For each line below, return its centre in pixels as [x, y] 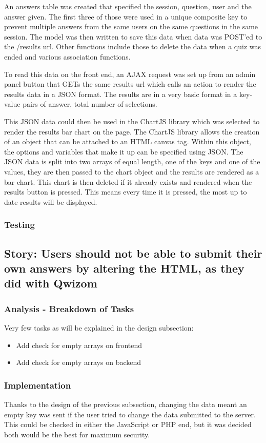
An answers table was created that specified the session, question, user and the [128, 6]
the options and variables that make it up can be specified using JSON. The [124, 151]
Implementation [38, 385]
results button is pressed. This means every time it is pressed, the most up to [126, 192]
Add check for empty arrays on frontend [79, 345]
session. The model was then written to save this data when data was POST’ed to [133, 36]
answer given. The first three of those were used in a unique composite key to [126, 16]
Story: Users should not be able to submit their [133, 253]
